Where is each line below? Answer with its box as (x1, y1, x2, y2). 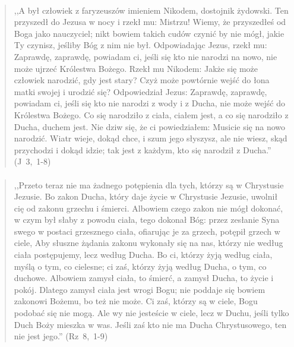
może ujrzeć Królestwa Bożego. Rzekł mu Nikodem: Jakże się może (14, 62, 258, 74)
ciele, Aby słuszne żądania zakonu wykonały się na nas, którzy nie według (14, 236, 283, 249)
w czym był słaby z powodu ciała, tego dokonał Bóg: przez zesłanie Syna (14, 213, 280, 226)
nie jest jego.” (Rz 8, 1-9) (14, 330, 108, 342)
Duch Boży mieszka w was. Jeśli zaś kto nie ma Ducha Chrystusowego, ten (14, 318, 287, 330)
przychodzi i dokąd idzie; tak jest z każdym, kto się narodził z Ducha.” (14, 143, 271, 156)
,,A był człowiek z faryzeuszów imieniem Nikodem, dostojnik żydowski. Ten (14, 4, 289, 16)
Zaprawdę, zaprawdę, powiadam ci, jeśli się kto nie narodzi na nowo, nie (14, 50, 277, 62)
